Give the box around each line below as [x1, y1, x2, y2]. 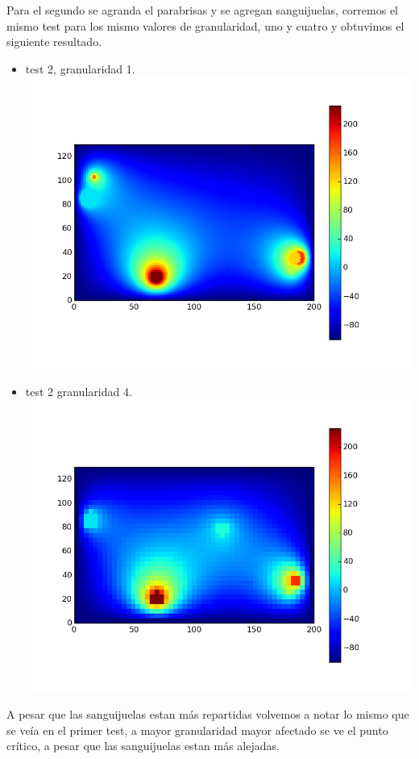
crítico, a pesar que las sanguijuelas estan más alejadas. [6, 737, 280, 754]
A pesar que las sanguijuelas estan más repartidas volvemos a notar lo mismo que [6, 706, 409, 722]
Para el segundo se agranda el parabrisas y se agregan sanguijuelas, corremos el [6, 2, 398, 18]
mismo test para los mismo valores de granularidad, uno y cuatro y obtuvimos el [6, 17, 404, 34]
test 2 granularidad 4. [25, 382, 132, 399]
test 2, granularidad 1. [25, 60, 135, 77]
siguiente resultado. [6, 33, 102, 50]
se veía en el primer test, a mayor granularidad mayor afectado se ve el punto [6, 721, 388, 738]
